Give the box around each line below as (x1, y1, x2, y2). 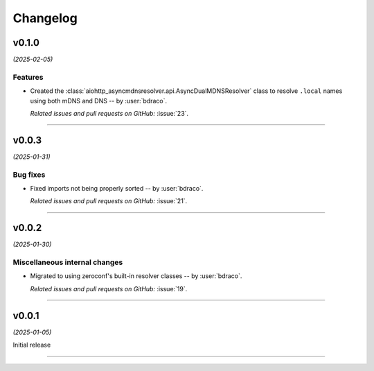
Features (12, 72, 44, 82)
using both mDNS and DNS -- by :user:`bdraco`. (30, 96, 168, 105)
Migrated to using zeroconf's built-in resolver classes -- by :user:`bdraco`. (30, 272, 242, 280)
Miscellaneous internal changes (12, 257, 123, 267)
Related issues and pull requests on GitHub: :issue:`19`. (30, 284, 188, 293)
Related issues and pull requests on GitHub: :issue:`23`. (30, 109, 189, 117)
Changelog (12, 10, 78, 26)
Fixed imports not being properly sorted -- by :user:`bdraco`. (30, 184, 204, 193)
